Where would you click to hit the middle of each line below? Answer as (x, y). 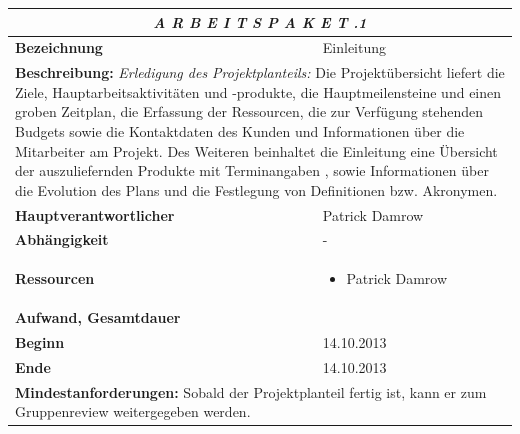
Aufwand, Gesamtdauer (98, 317)
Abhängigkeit (62, 239)
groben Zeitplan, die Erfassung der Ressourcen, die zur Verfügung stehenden (249, 111)
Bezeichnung (59, 47)
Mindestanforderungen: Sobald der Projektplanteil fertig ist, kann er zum (251, 391)
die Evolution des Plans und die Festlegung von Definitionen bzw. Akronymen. (256, 189)
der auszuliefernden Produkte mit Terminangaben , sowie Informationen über (252, 170)
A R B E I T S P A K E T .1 (260, 21)
